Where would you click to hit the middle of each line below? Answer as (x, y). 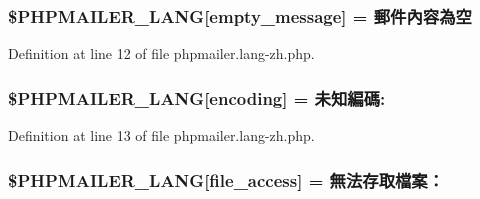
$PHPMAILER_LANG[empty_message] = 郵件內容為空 (240, 15)
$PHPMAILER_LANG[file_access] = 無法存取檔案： (226, 179)
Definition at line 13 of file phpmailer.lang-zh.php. (161, 135)
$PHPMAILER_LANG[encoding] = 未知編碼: (197, 97)
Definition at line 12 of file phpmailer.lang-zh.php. (161, 53)
